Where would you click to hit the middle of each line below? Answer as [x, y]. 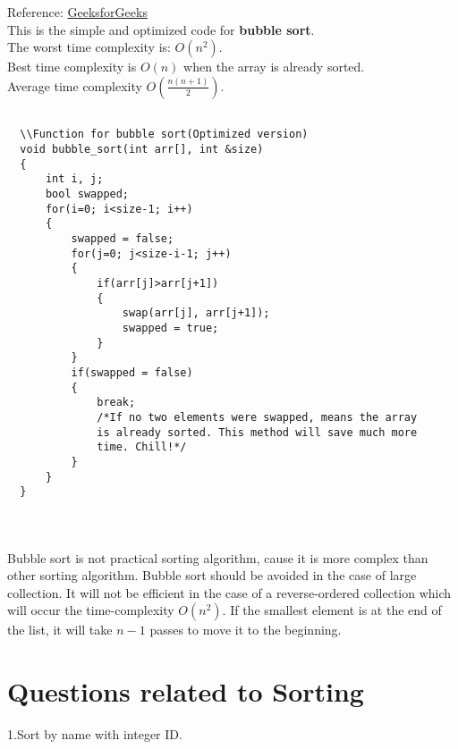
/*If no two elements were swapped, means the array [257, 417]
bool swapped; [87, 194]
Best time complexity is [72, 67]
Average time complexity [75, 85]
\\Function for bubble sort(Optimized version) [164, 135]
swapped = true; [170, 328]
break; [116, 403]
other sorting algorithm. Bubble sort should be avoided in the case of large [212, 575]
